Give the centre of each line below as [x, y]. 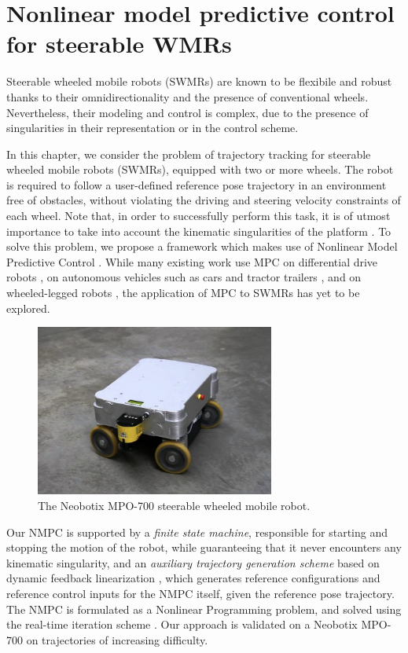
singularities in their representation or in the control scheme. [153, 128]
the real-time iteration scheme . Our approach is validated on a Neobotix [182, 624]
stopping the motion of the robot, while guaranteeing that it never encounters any [204, 547]
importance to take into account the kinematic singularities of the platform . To [199, 231]
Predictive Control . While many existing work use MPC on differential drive [192, 261]
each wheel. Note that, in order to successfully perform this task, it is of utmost [198, 216]
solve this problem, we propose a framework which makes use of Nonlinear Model [202, 246]
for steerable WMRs [119, 44]
